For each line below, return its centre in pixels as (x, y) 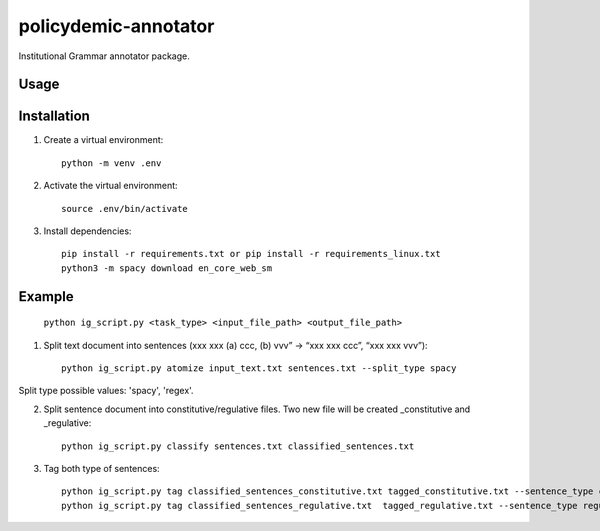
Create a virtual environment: (103, 140)
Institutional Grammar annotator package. (104, 56)
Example (46, 296)
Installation (54, 116)
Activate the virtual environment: (111, 186)
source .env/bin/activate (125, 208)
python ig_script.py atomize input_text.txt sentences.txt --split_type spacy (259, 368)
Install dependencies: (87, 231)
